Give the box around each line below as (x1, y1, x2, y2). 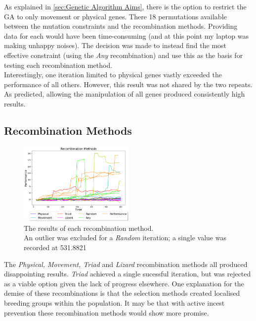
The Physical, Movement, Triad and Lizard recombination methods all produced (4, 259, 248, 269)
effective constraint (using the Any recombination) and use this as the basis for (4, 50, 243, 60)
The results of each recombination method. (24, 222, 154, 233)
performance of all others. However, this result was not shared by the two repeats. (4, 79, 253, 89)
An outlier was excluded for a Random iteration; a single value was (24, 232, 226, 243)
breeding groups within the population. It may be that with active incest (4, 298, 225, 308)
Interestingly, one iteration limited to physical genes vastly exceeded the (4, 69, 222, 80)
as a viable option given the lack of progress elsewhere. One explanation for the (4, 278, 244, 288)
